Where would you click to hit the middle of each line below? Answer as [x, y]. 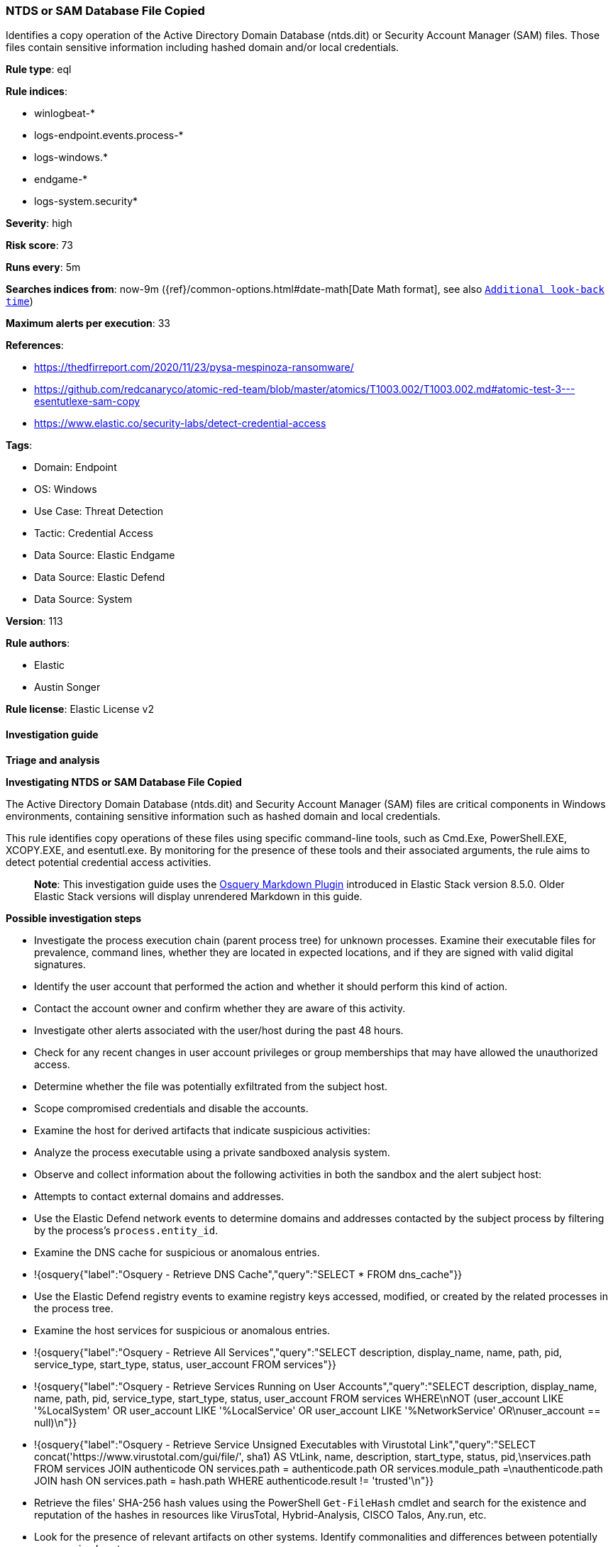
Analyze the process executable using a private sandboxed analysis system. [212, 1152]
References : [35, 345]
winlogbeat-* [65, 113]
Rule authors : [38, 643]
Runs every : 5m [43, 267]
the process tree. [74, 1308]
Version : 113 [34, 621]
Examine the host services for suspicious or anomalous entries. [182, 1330]
